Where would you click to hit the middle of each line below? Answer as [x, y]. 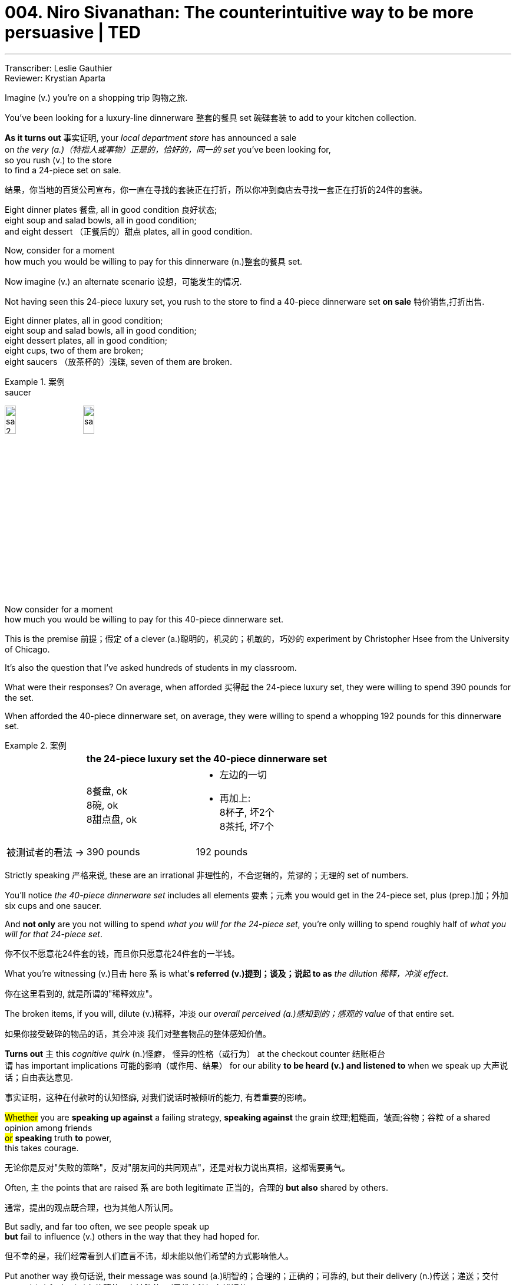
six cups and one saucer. [53, 905]
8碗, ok [102, 805]
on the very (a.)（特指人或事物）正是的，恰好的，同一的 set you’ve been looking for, [168, 149]
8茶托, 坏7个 [247, 826]
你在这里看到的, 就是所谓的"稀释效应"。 [81, 993]
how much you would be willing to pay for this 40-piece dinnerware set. [144, 619]
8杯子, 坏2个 [247, 812]
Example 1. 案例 [35, 381]
